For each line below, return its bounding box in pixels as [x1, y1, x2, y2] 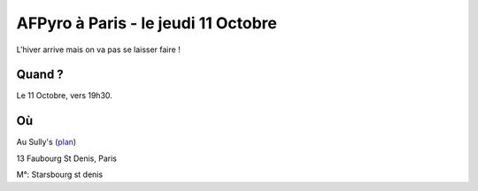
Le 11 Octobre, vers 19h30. [16, 90, 112, 101]
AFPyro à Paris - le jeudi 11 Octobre [16, 13, 278, 33]
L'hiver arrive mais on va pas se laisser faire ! [16, 44, 181, 55]
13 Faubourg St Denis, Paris [16, 153, 117, 164]
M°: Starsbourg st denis [16, 169, 104, 180]
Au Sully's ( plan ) [16, 137, 77, 148]
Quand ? [16, 67, 64, 82]
